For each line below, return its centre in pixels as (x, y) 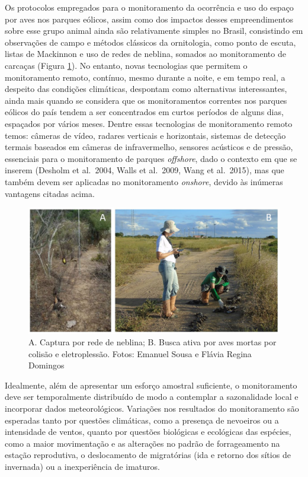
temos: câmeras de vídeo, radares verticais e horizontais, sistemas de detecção (145, 135)
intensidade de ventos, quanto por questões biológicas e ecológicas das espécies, (148, 432)
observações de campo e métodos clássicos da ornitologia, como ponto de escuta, (150, 42)
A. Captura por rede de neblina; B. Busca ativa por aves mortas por (153, 342)
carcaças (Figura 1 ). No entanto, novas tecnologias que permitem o (126, 65)
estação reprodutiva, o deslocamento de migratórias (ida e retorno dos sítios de (148, 455)
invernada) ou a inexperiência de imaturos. (82, 467)
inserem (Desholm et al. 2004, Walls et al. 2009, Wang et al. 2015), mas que (145, 170)
